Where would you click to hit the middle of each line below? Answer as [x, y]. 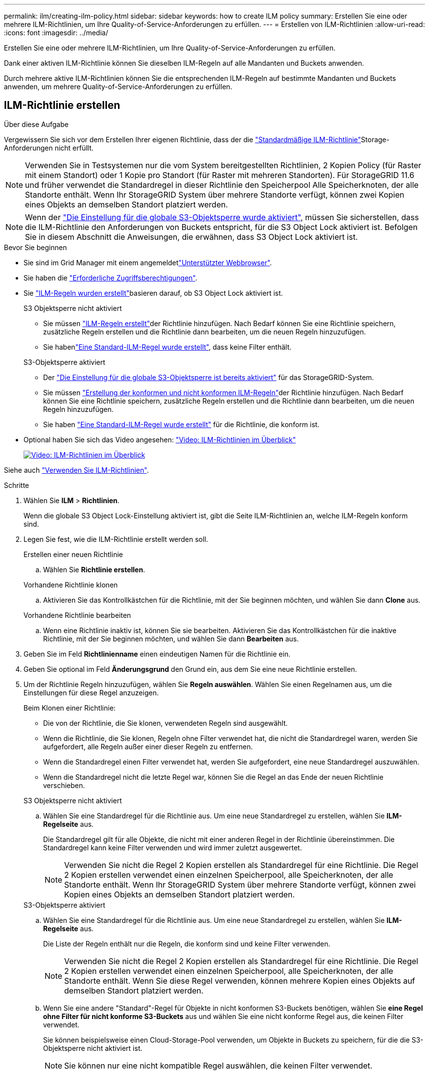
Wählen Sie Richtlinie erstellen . [94, 569]
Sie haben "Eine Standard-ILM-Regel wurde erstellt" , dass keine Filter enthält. [167, 347]
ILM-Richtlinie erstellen [62, 105]
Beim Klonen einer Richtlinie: [70, 708]
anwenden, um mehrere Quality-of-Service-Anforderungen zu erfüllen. [118, 87]
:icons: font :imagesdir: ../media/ [56, 33]
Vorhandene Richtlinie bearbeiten [77, 615]
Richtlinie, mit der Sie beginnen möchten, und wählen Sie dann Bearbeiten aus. [171, 638]
